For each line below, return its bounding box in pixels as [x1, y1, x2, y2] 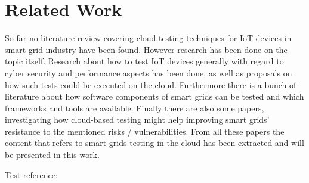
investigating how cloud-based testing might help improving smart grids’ [5, 113, 270, 126]
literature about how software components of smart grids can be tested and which [5, 90, 304, 103]
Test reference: [5, 168, 58, 181]
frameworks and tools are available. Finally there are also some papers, [5, 101, 264, 114]
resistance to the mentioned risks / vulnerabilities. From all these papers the [5, 125, 285, 137]
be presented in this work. [5, 148, 100, 161]
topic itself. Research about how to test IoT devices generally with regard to [5, 55, 284, 67]
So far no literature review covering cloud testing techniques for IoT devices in [5, 32, 292, 44]
